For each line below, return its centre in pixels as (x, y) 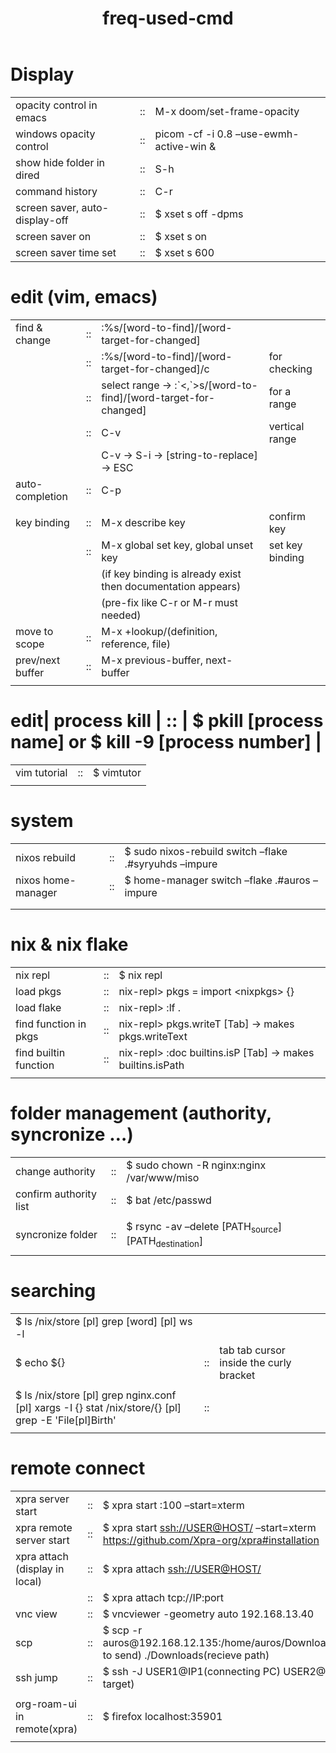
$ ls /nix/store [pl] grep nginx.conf (96, 1395)
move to (34, 631)
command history (56, 191)
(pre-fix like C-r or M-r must (169, 602)
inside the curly (255, 1362)
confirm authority (56, 1194)
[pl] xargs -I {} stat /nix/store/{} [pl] (98, 1407)
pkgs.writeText (153, 1036)
